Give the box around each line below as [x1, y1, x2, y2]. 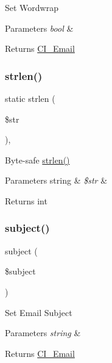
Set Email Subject [5, 306, 72, 318]
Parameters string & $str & [5, 174, 108, 187]
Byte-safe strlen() [5, 153, 70, 166]
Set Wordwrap [5, 1, 58, 13]
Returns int [5, 194, 47, 207]
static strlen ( [5, 92, 55, 104]
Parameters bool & [5, 21, 74, 34]
